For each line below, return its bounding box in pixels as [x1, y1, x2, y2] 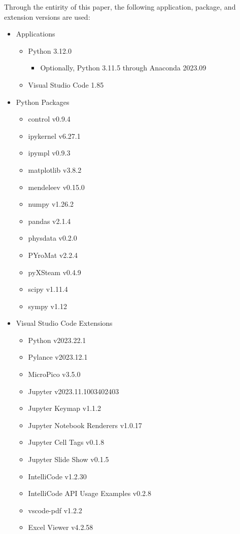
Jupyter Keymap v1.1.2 [28, 403, 101, 413]
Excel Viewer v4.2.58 [28, 522, 93, 532]
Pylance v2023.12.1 [28, 352, 88, 362]
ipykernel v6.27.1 [28, 130, 81, 141]
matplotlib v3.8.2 [28, 164, 82, 175]
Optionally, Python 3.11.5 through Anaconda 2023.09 [40, 62, 207, 73]
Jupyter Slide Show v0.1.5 [28, 454, 109, 465]
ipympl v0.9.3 [28, 147, 71, 158]
